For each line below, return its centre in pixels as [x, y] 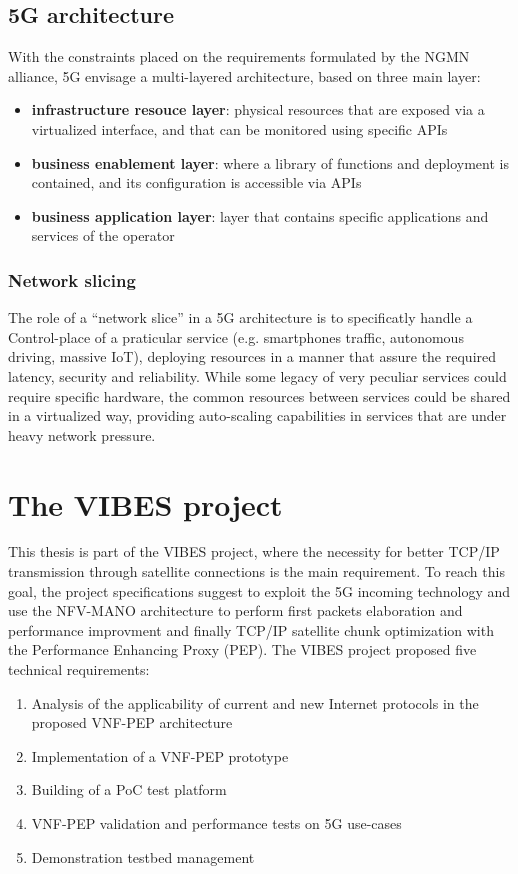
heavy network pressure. [82, 434]
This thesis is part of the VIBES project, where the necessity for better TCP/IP [254, 551]
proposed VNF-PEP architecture [132, 722]
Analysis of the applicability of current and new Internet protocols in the [255, 702]
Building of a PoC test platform [129, 789]
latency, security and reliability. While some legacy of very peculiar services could [257, 375]
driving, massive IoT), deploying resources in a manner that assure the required [252, 356]
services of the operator [103, 235]
